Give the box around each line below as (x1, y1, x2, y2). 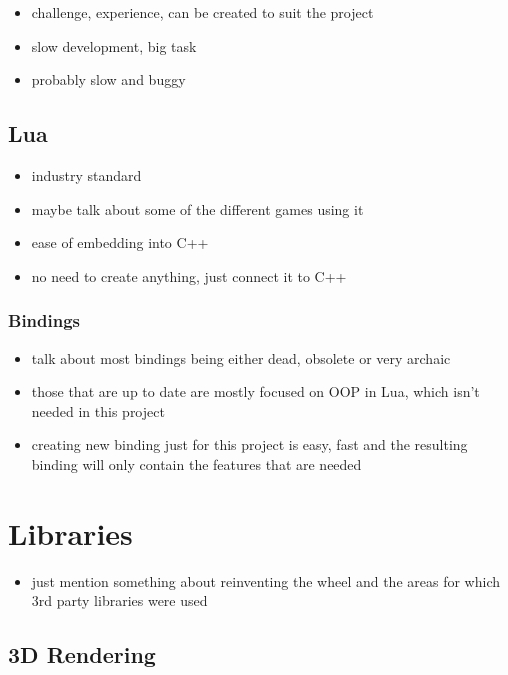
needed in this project (31, 400, 165, 421)
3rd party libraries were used (31, 590, 208, 611)
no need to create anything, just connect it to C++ (31, 265, 347, 286)
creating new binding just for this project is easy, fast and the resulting (31, 434, 468, 455)
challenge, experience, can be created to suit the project (31, 2, 374, 22)
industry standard (31, 164, 142, 185)
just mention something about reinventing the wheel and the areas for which (31, 570, 500, 591)
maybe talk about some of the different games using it (31, 198, 364, 219)
